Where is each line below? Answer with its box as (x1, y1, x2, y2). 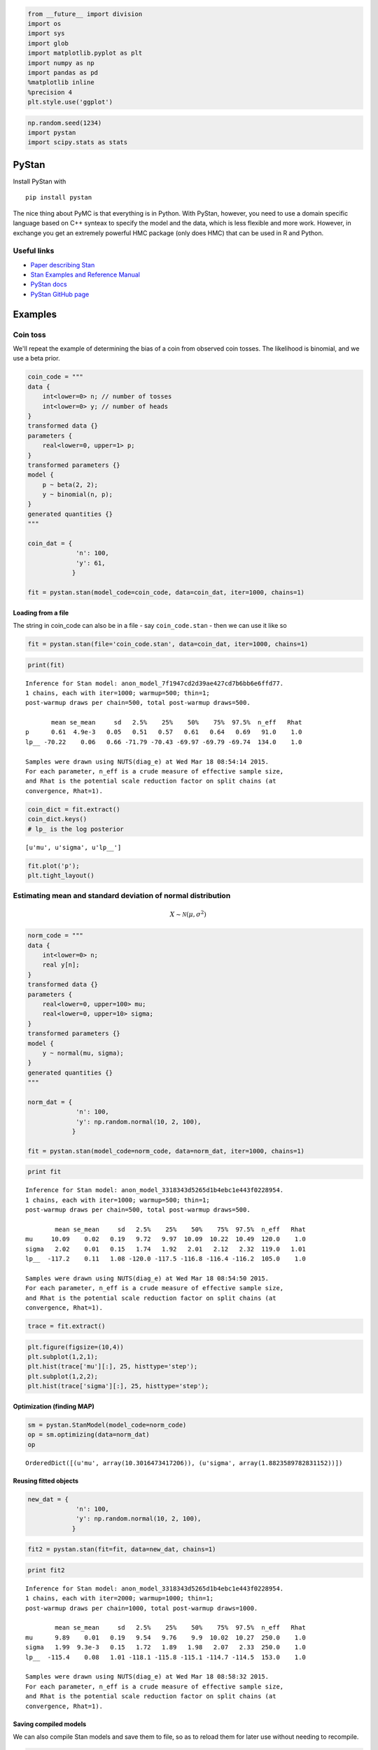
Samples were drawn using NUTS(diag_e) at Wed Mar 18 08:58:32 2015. (25, 1673, 269, 1681)
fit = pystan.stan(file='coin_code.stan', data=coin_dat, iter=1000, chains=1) (27, 640, 309, 647)
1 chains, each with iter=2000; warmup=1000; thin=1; (25, 1595, 213, 1602)
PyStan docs (30, 280, 67, 288)
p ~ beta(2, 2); (42, 480, 98, 489)
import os (27, 20, 62, 27)
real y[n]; (42, 961, 80, 969)
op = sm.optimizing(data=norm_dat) (27, 1431, 150, 1438)
